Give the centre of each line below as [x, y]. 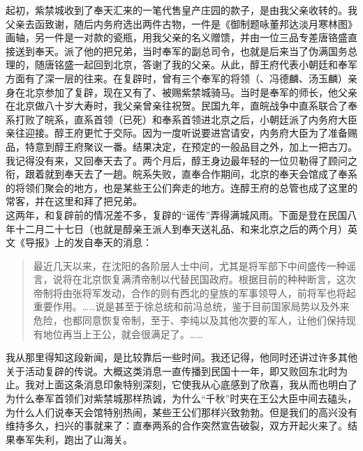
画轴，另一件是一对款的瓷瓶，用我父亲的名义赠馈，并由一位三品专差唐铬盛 [177, 37]
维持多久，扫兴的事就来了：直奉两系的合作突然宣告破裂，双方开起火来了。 [177, 426]
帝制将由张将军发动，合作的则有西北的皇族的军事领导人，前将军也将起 [194, 292]
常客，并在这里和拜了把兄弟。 [74, 201]
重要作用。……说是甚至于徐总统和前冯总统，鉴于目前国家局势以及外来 [191, 306]
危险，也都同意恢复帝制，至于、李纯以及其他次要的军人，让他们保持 [190, 320]
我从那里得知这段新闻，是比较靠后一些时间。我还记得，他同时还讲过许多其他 [181, 357]
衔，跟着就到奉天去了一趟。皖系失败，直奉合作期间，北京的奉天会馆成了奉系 [181, 174]
